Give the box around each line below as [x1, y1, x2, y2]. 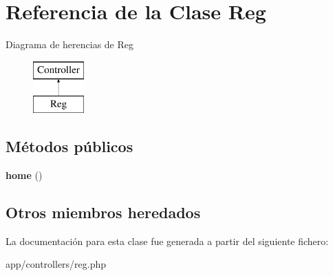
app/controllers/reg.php [6, 257, 107, 271]
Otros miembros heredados [6, 202, 201, 223]
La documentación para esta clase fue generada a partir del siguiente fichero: [6, 233, 329, 248]
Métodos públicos [6, 136, 133, 157]
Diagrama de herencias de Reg [6, 37, 134, 52]
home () [6, 168, 43, 182]
